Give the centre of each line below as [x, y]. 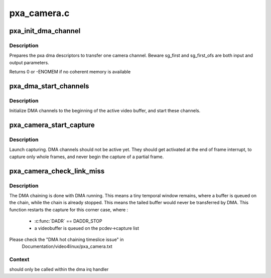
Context [19, 259]
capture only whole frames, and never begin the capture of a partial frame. [87, 157]
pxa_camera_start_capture [52, 125]
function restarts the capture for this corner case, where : [69, 210]
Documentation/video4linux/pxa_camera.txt [67, 246]
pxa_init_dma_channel [45, 31]
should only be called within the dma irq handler [59, 269]
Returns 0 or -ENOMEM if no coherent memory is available [70, 72]
